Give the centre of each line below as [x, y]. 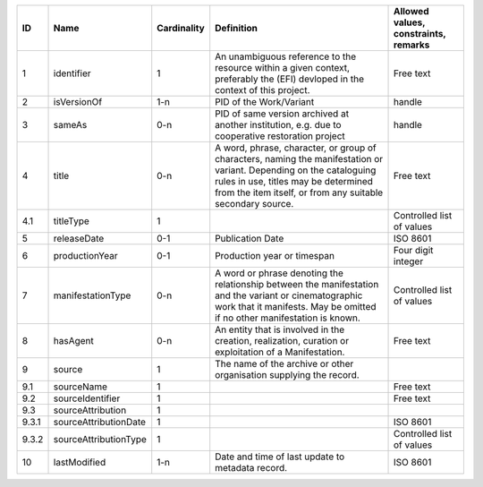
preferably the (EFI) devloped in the [289, 79]
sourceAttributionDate [100, 422]
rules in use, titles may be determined [294, 181]
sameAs [70, 125]
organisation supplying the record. [287, 375]
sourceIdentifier [87, 398]
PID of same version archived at [282, 114]
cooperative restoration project [280, 136]
